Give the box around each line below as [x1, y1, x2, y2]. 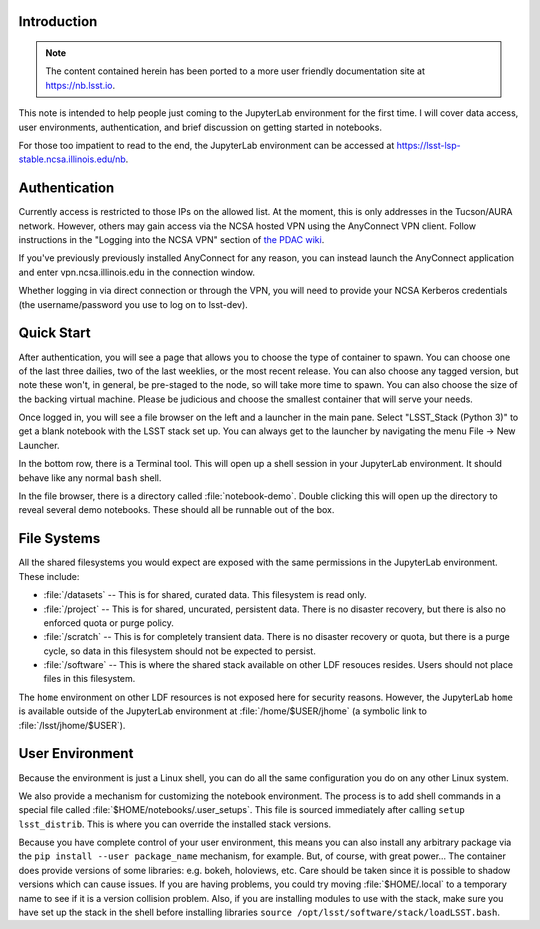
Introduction [18, 13, 98, 30]
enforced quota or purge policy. [43, 616, 174, 629]
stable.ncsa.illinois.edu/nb [18, 153, 127, 165]
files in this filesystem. [43, 673, 136, 685]
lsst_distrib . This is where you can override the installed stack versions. [18, 818, 332, 830]
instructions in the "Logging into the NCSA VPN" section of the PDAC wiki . [18, 234, 325, 246]
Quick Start [18, 325, 91, 342]
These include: [18, 570, 80, 582]
